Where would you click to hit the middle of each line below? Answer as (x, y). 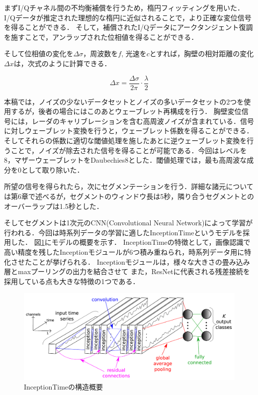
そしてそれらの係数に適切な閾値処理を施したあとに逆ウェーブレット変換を (126, 140)
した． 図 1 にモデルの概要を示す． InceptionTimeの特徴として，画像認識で (130, 242)
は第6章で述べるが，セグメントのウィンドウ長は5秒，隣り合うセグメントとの (129, 196)
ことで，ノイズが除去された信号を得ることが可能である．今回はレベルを (129, 150)
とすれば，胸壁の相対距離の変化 (202, 53)
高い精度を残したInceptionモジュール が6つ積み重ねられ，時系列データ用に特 (128, 251)
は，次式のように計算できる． (62, 63)
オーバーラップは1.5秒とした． (54, 206)
